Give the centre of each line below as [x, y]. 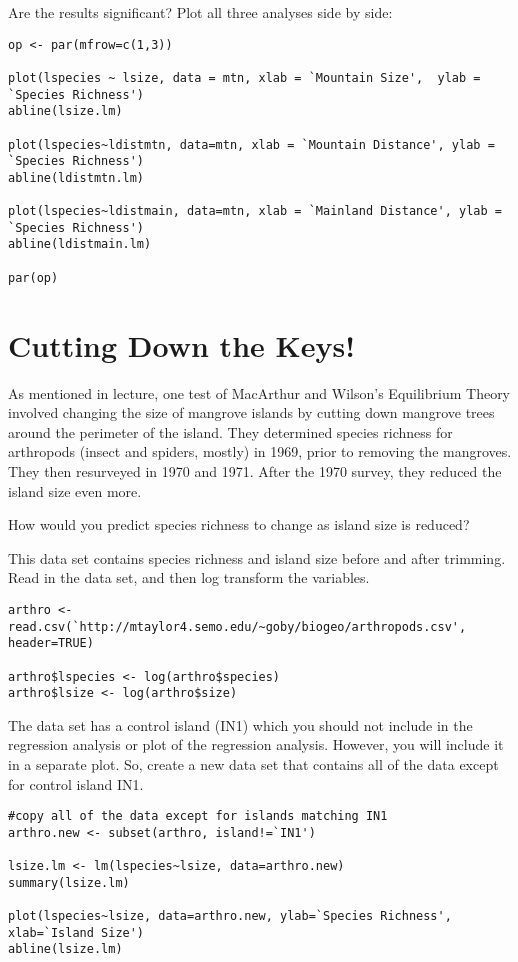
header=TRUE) [51, 643]
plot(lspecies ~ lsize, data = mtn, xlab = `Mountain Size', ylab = [244, 77]
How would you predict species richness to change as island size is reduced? [239, 524]
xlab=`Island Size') [76, 932]
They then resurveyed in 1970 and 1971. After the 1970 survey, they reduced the [255, 470]
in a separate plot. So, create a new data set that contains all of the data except [253, 764]
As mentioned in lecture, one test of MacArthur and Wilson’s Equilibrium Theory [259, 392]
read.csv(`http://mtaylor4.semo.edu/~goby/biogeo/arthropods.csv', [237, 626]
